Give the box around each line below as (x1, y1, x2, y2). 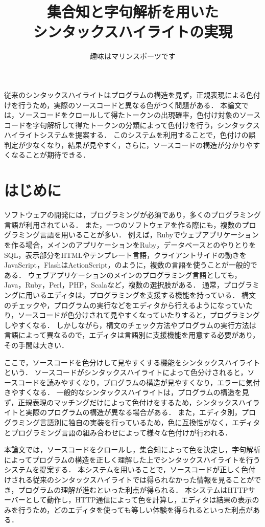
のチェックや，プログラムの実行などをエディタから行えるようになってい (4, 299, 246, 310)
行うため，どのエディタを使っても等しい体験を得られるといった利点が (18, 504, 253, 515)
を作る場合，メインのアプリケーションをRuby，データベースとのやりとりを (4, 239, 256, 250)
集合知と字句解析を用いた (46, 1, 219, 22)
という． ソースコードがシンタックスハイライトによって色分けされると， (4, 367, 248, 378)
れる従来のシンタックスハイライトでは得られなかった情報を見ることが (18, 474, 254, 485)
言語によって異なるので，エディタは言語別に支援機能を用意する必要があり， (4, 330, 260, 340)
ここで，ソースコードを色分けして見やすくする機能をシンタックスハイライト (4, 357, 260, 367)
